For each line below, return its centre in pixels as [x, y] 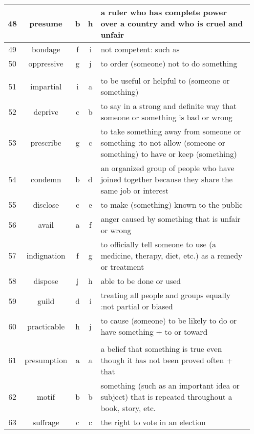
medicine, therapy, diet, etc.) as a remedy [172, 255]
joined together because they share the [167, 179]
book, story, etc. [128, 408]
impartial [46, 86]
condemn [46, 179]
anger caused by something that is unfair [171, 219]
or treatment [122, 267]
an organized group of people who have [168, 168]
